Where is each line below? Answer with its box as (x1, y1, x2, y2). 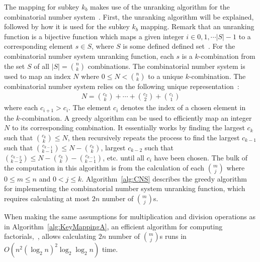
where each (4, 102, 38, 113)
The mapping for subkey (4, 2, 79, 12)
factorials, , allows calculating (4, 231, 96, 241)
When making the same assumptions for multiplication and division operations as (4, 211, 255, 222)
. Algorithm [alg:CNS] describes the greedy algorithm (81, 173, 247, 184)
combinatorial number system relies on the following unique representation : (4, 80, 239, 91)
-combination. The (189, 70, 246, 81)
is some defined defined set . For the (123, 41, 235, 51)
